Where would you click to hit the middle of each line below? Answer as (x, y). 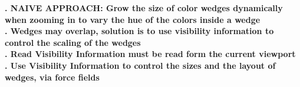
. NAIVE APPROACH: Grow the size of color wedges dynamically (144, 8)
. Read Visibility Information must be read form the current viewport (150, 54)
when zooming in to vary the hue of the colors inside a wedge (133, 19)
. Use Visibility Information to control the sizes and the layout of (140, 65)
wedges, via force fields (52, 77)
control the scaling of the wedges (73, 42)
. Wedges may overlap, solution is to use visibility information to (139, 31)
